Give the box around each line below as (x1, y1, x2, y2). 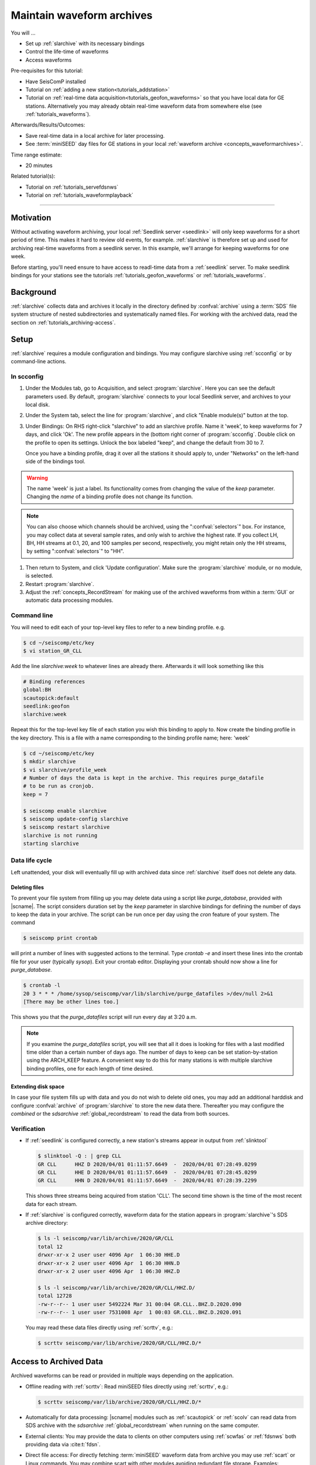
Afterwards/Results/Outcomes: (11, 121, 85, 128)
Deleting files (11, 884, 44, 891)
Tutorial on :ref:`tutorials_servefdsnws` (25, 183, 119, 190)
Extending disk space (11, 1083, 64, 1090)
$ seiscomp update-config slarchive (23, 815, 129, 822)
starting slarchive (23, 840, 79, 847)
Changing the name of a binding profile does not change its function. (26, 493, 193, 500)
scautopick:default (23, 694, 79, 701)
